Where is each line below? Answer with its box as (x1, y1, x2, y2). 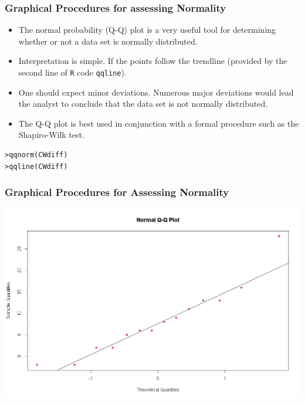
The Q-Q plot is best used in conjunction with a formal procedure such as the (18, 117, 299, 129)
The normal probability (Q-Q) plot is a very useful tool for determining (18, 23, 276, 36)
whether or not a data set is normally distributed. (18, 35, 198, 47)
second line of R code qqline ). (18, 66, 127, 78)
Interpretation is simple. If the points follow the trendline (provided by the (18, 55, 287, 67)
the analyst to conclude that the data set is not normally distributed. (18, 97, 268, 110)
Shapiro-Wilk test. (18, 128, 84, 141)
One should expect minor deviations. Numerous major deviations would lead (18, 86, 294, 98)
